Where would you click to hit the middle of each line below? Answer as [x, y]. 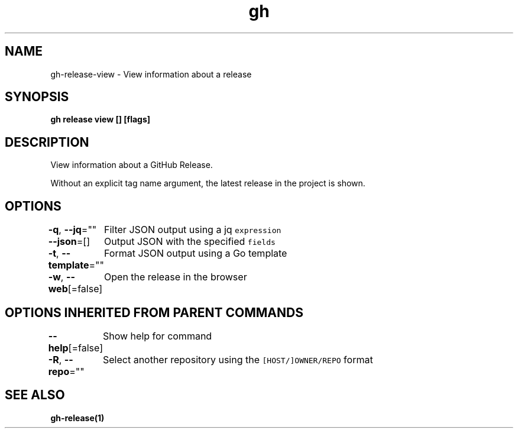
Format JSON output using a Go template [196, 253]
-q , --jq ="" [72, 230]
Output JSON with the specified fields [190, 242]
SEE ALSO [35, 395]
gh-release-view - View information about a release [151, 74]
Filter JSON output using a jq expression [193, 230]
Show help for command [157, 336]
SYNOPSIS [37, 97]
